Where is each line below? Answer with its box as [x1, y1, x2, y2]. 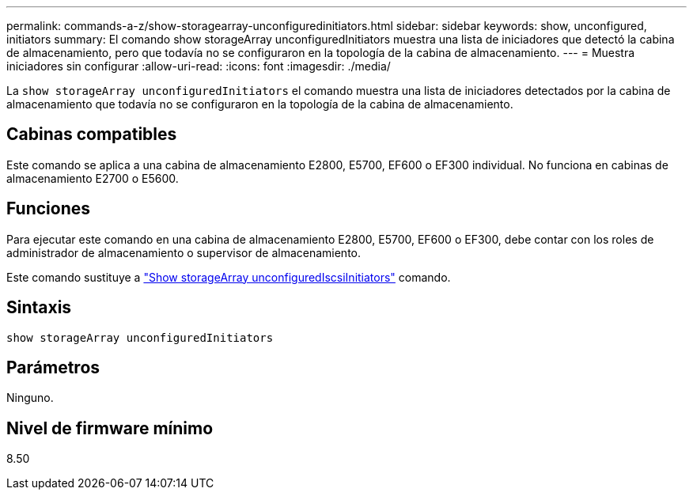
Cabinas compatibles [6, 124, 177, 145]
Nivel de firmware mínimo [6, 418, 214, 438]
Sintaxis [6, 297, 72, 318]
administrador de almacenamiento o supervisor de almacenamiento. [6, 245, 362, 259]
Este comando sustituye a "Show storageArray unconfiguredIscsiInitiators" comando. [6, 270, 451, 284]
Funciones [6, 199, 91, 219]
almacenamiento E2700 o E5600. [6, 171, 179, 185]
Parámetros [6, 357, 100, 377]
